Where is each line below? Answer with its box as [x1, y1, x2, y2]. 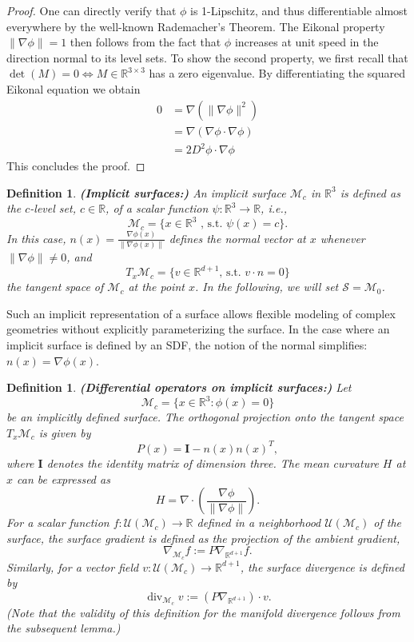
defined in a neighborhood [197, 514, 321, 531]
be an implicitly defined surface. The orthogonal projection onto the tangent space [6, 409, 404, 425]
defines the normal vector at [169, 229, 306, 246]
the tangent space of [6, 278, 104, 295]
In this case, [6, 229, 66, 246]
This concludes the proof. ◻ [6, 158, 145, 174]
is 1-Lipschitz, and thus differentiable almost [190, 2, 408, 18]
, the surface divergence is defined [240, 558, 404, 575]
